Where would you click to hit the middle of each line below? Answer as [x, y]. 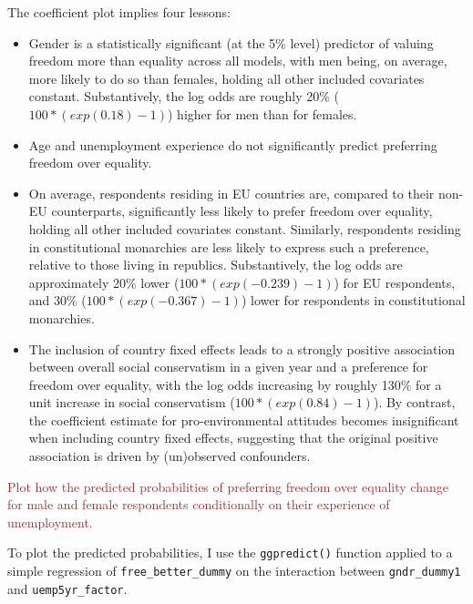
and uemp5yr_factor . [67, 588]
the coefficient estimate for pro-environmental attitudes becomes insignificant [244, 420]
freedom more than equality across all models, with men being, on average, [238, 61]
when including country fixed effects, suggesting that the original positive [233, 438]
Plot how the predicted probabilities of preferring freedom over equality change [228, 486]
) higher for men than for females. [262, 113]
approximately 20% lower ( [104, 282]
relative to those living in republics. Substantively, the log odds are [216, 265]
